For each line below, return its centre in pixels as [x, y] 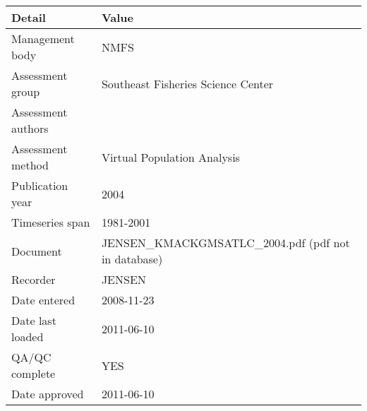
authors [30, 128]
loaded [28, 336]
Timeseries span [51, 222]
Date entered [43, 300]
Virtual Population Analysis [170, 157]
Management [43, 38]
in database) [132, 259]
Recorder [34, 279]
